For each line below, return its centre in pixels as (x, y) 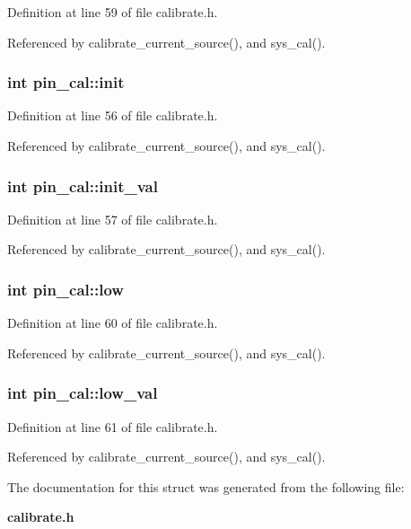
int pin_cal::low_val (83, 393)
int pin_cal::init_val (83, 185)
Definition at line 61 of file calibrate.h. (113, 426)
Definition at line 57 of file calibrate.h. (113, 219)
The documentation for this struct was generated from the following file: (206, 486)
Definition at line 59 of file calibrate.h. (113, 12)
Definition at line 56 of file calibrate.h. (113, 115)
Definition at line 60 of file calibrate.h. (113, 323)
